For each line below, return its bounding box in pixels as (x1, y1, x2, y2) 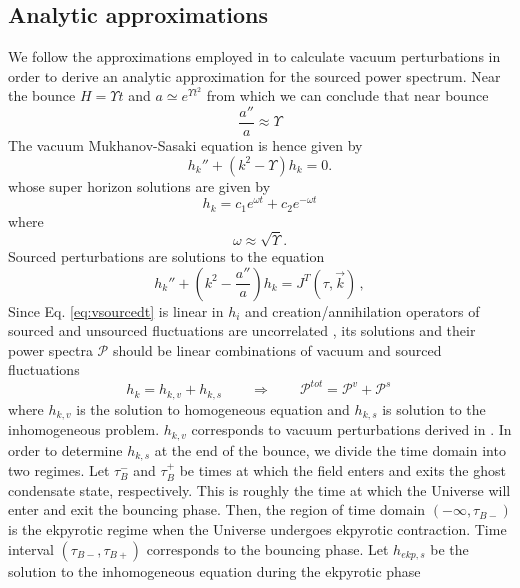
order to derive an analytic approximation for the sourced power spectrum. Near (8, 65, 501, 86)
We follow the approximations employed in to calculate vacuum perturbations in (8, 46, 501, 67)
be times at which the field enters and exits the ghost (179, 460, 506, 481)
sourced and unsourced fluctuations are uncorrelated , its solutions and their (8, 320, 476, 341)
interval (8, 538, 54, 559)
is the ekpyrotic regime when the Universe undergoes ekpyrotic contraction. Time (8, 518, 507, 539)
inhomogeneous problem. (8, 419, 160, 440)
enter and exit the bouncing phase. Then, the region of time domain (8, 499, 426, 520)
